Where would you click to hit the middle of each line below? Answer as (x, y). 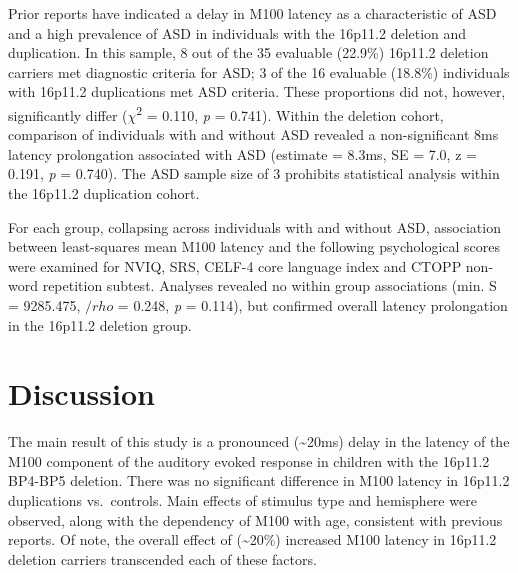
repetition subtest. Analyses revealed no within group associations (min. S (269, 285)
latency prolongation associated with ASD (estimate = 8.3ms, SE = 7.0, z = (242, 153)
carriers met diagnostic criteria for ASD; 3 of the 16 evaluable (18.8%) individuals (259, 71)
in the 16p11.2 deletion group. (100, 324)
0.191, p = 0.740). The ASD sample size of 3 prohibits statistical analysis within (254, 173)
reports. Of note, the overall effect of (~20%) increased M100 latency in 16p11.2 (252, 539)
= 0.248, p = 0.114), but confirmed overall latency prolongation (312, 304)
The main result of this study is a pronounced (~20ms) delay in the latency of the (259, 441)
